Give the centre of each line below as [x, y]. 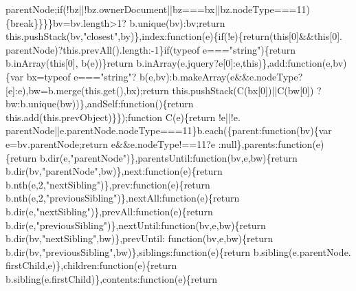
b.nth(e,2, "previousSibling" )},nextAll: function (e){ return [123, 198]
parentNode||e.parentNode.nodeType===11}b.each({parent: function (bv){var [169, 130]
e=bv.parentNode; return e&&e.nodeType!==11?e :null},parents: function [159, 143]
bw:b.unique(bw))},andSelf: [63, 104]
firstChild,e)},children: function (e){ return [91, 265]
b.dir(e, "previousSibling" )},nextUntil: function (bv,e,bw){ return [136, 225]
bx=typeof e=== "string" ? [81, 76]
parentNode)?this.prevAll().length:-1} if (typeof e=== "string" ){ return [151, 49]
